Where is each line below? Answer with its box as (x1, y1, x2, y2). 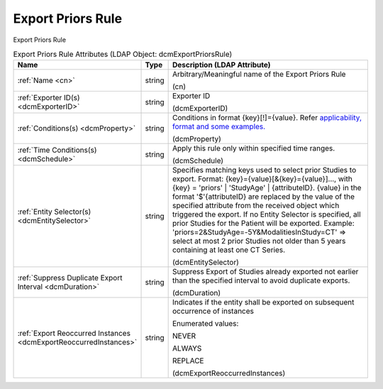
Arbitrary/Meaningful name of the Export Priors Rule (172, 70, 346, 80)
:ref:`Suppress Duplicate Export (17, 273, 123, 283)
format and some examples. (172, 121, 266, 131)
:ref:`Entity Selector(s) (17, 207, 91, 217)
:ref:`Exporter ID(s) (17, 93, 81, 103)
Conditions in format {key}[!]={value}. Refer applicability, (172, 113, 362, 123)
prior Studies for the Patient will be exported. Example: (172, 219, 355, 229)
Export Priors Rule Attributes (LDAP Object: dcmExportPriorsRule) (13, 50, 233, 60)
